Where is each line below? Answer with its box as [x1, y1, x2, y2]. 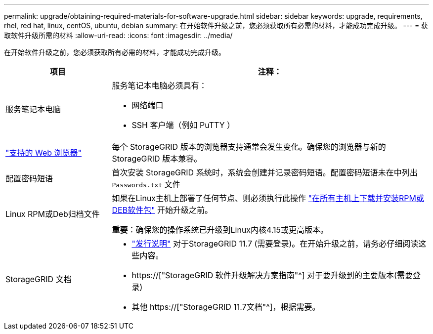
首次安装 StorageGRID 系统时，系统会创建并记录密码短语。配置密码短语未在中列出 [112, 167, 418, 177]
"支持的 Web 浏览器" [5, 148, 82, 158]
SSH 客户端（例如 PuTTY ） [131, 120, 235, 130]
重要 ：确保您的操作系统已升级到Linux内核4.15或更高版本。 [112, 225, 329, 235]
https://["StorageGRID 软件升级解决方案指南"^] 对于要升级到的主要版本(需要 [131, 270, 413, 280]
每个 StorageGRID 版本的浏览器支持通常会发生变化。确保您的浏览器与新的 [112, 142, 386, 152]
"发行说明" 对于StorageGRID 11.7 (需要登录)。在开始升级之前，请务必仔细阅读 [131, 239, 419, 249]
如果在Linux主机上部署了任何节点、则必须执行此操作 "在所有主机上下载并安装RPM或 [112, 193, 425, 203]
